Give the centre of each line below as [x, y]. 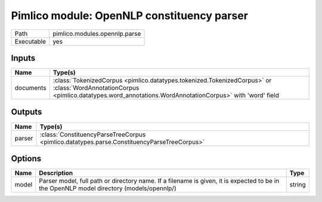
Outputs [27, 112]
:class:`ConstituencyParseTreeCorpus [93, 134]
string [298, 185]
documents [31, 88]
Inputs [23, 58]
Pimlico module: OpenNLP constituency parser [130, 16]
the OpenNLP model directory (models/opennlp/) [108, 188]
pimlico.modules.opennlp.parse [97, 33]
